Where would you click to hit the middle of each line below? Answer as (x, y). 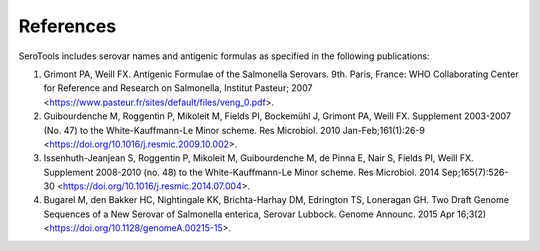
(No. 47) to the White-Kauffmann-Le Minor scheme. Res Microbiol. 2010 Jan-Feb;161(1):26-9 (234, 130)
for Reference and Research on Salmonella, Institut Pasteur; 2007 (178, 88)
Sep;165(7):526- (475, 172)
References (67, 26)
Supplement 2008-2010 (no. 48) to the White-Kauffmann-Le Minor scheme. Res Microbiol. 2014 (241, 172)
